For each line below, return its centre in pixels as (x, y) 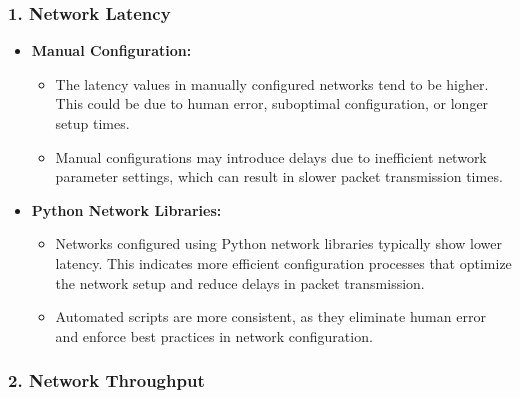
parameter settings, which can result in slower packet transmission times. (279, 176)
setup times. (92, 123)
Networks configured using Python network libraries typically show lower (279, 243)
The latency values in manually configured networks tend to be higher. (272, 83)
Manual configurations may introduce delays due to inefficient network (271, 156)
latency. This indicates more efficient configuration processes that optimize (283, 262)
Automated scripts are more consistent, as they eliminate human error (270, 316)
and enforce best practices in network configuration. (214, 335)
